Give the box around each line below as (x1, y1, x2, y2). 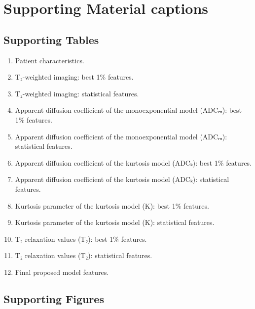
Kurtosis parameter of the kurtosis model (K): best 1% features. (15, 200, 209, 211)
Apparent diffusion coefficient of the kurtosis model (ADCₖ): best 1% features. (15, 157, 252, 168)
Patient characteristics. (15, 55, 84, 65)
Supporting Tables (3, 32, 99, 47)
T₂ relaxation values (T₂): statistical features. (15, 250, 152, 261)
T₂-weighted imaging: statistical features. (15, 88, 139, 98)
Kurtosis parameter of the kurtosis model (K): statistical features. (15, 217, 215, 227)
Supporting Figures (3, 291, 104, 306)
